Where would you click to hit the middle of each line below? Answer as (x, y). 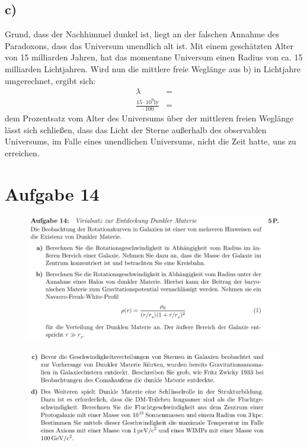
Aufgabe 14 (52, 193)
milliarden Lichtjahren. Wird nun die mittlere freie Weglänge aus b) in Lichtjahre (153, 68)
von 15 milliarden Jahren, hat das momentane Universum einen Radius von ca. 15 (154, 57)
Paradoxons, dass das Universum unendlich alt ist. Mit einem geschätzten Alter (149, 45)
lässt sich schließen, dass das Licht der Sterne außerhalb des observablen (136, 129)
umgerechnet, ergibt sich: (50, 80)
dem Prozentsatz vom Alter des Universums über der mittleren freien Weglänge (149, 118)
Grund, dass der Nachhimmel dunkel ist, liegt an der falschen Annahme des (142, 34)
